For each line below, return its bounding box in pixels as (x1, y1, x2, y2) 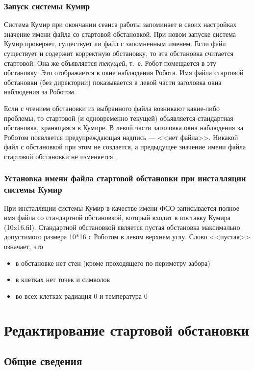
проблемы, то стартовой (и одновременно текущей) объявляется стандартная (4, 113, 233, 123)
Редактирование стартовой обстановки (4, 319, 249, 340)
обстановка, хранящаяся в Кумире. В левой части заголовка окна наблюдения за (4, 122, 243, 133)
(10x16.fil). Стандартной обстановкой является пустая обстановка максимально (4, 222, 240, 232)
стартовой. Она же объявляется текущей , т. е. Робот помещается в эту (4, 57, 217, 68)
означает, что (4, 241, 43, 252)
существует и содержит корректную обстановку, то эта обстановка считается (4, 48, 233, 58)
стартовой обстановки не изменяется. (4, 151, 115, 161)
